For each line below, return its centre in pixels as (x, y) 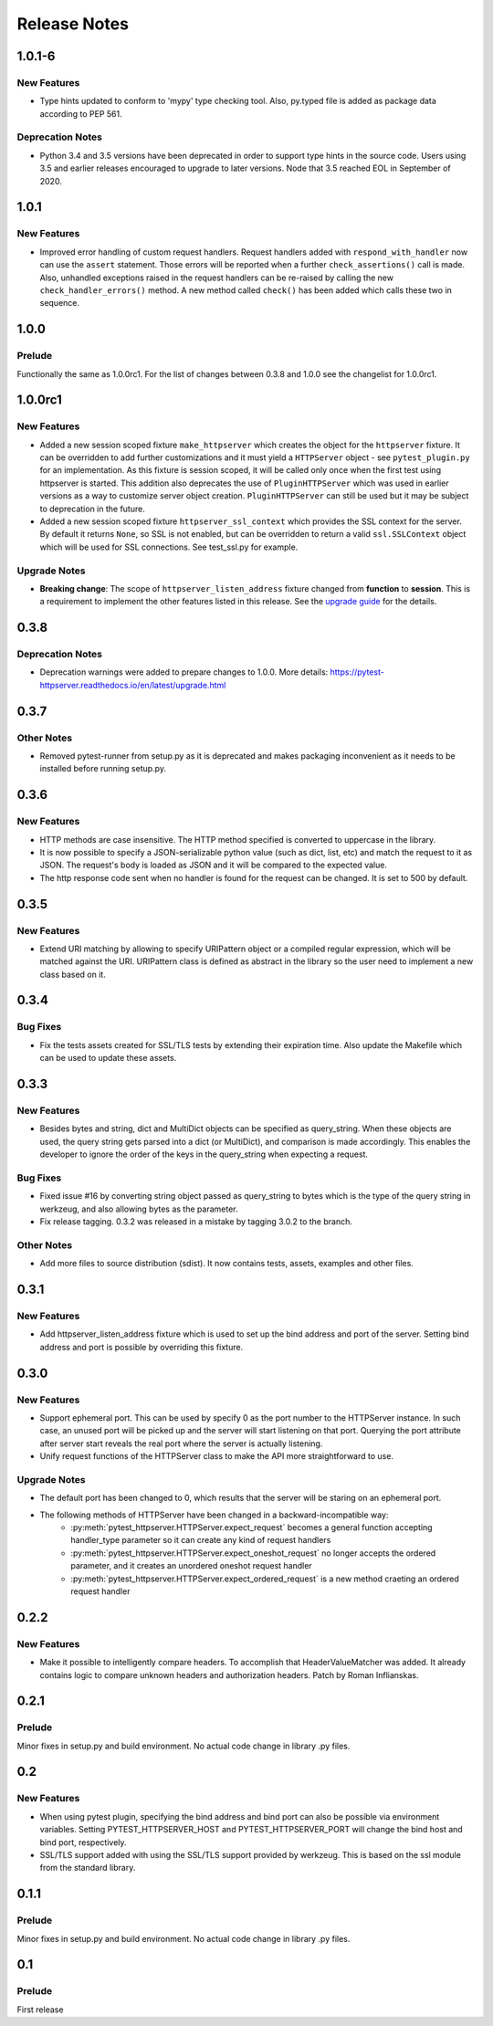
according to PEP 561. (81, 113)
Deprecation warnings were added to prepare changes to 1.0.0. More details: (184, 672)
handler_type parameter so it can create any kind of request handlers (201, 1540)
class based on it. (73, 974)
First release (40, 2010)
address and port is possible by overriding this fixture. (142, 1347)
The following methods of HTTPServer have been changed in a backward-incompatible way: (214, 1515)
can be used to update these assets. (108, 1058)
